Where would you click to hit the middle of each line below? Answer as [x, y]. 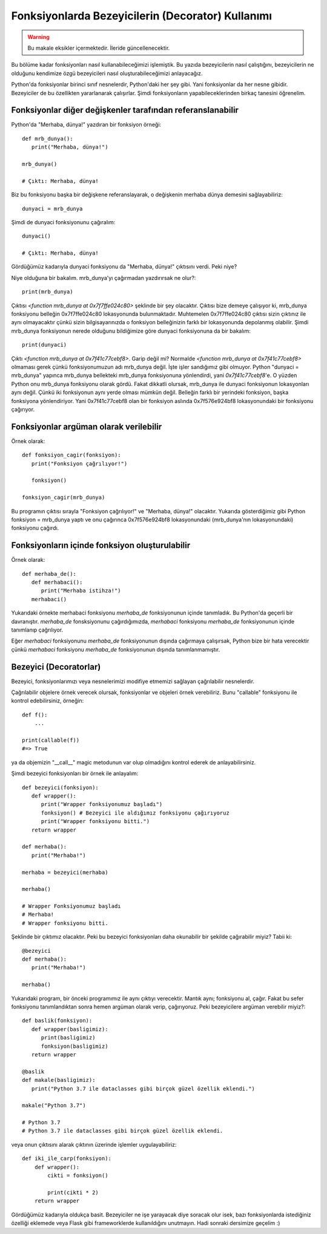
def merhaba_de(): [49, 574]
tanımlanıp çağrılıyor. [37, 630]
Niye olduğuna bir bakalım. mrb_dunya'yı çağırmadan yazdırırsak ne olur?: [104, 278]
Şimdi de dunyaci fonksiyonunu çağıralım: [63, 222]
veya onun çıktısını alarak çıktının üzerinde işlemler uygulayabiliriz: [94, 1144]
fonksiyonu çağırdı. [35, 528]
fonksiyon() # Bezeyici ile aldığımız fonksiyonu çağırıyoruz [135, 813]
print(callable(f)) [51, 740]
